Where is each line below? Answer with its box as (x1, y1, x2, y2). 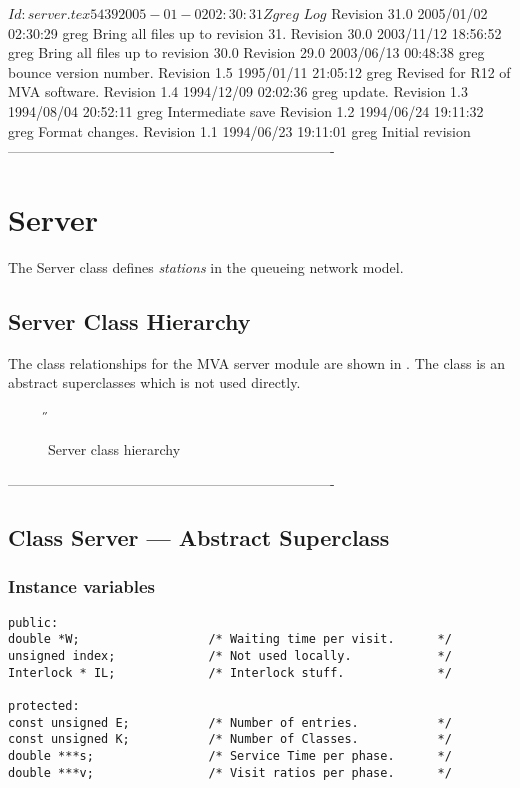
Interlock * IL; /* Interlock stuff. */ (8, 665, 452, 680)
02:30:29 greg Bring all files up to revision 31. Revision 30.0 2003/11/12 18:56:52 (8, 22, 502, 43)
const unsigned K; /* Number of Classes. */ (8, 732, 452, 747)
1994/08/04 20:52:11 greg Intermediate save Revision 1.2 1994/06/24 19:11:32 (8, 100, 484, 121)
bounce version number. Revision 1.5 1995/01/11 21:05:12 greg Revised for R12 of (8, 61, 511, 82)
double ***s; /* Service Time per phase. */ (8, 748, 452, 763)
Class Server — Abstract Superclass (8, 522, 390, 553)
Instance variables (8, 574, 156, 599)
